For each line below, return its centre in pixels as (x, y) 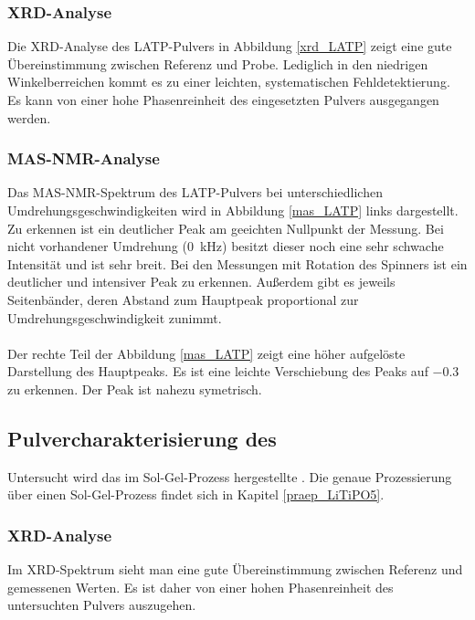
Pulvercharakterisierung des (142, 438)
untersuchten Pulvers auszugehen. (102, 605)
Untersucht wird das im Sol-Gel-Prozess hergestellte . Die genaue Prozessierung (230, 476)
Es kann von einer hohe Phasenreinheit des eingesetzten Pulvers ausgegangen (223, 100)
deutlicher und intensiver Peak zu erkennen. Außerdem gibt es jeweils (201, 282)
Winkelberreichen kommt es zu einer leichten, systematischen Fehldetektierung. (229, 82)
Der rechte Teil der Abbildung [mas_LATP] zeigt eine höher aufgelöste (206, 353)
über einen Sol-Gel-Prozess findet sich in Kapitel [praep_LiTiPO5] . (196, 494)
